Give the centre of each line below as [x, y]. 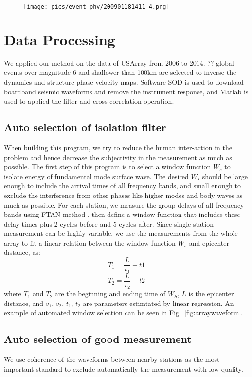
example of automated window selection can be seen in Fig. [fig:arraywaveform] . [124, 313]
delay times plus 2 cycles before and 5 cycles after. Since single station [109, 224]
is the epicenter [211, 294]
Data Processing [60, 39]
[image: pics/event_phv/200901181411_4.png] [97, 7]
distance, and [24, 303]
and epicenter [209, 242]
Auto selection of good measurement [98, 339]
